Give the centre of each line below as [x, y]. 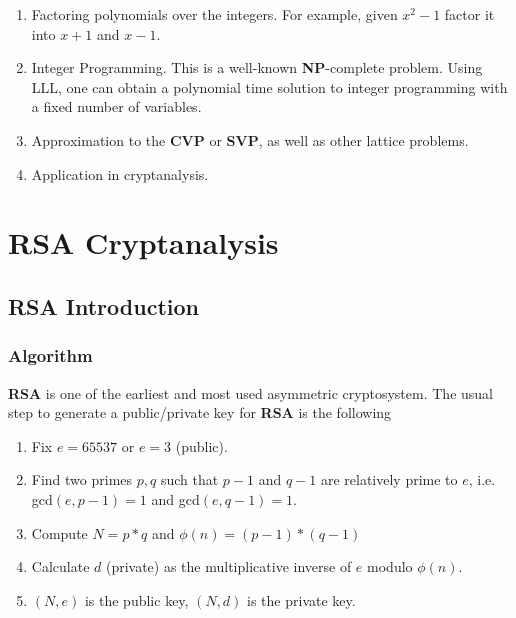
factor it [469, 14]
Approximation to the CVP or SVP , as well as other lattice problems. [250, 139]
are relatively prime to [389, 479]
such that [189, 479]
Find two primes [82, 479]
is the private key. [301, 599]
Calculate [60, 566]
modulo [390, 566]
